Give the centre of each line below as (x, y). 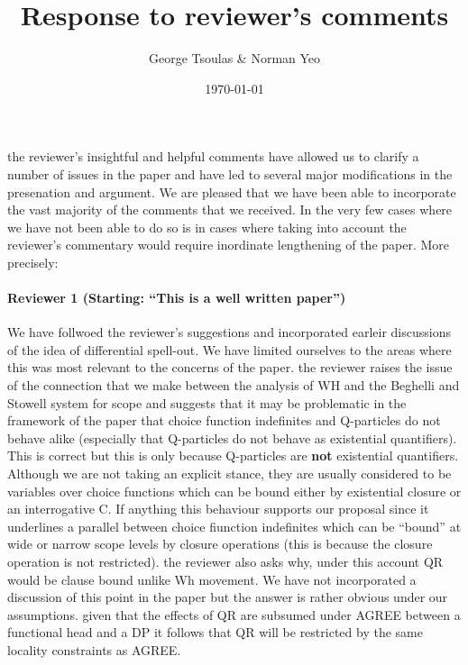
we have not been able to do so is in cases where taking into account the (207, 227)
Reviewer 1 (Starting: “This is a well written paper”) (177, 298)
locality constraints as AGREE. (94, 649)
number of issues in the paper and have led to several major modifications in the (230, 173)
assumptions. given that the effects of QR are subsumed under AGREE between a (234, 614)
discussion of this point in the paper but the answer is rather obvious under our (228, 597)
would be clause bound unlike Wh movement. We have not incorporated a (212, 579)
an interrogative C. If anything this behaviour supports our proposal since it (218, 509)
